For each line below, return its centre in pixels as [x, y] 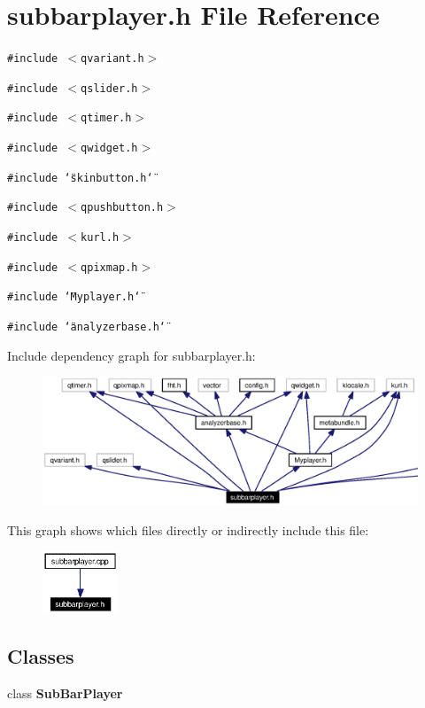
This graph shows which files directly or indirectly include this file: [188, 529]
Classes [41, 655]
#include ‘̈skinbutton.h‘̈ [80, 178]
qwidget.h [109, 148]
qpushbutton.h [122, 208]
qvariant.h [112, 59]
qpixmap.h [109, 267]
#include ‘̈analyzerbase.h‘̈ [86, 327]
